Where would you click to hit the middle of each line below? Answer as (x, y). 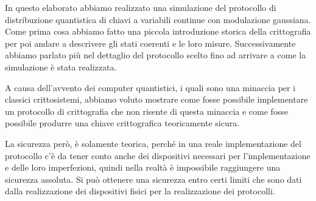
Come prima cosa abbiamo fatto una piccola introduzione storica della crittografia (158, 31)
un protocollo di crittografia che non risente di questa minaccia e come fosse (147, 111)
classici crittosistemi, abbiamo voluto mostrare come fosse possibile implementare (156, 99)
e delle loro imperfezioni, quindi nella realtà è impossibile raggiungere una (143, 167)
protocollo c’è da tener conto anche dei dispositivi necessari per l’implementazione (158, 155)
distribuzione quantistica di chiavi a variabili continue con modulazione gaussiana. (158, 19)
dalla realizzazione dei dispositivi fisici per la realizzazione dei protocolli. (140, 191)
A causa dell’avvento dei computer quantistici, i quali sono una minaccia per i (150, 87)
